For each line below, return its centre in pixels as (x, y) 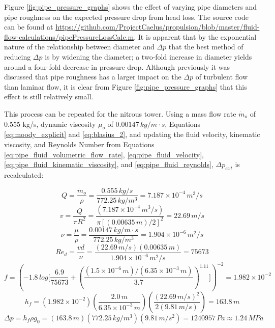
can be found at (29, 27)
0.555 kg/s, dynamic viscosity (50, 124)
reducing (18, 56)
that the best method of (206, 47)
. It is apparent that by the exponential (195, 36)
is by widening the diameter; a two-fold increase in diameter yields (148, 56)
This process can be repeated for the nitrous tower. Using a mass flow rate (120, 113)
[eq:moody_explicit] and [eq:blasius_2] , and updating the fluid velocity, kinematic (132, 134)
